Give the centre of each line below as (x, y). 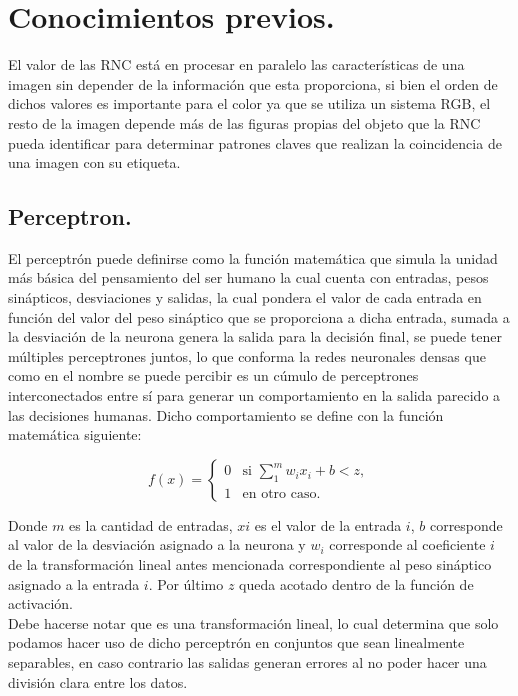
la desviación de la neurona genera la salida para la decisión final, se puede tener (255, 336)
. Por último (186, 583)
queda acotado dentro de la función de (356, 583)
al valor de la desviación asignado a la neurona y (157, 544)
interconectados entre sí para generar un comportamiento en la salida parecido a (254, 395)
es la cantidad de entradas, (151, 524)
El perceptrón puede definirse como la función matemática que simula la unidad (253, 257)
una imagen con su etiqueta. (94, 162)
